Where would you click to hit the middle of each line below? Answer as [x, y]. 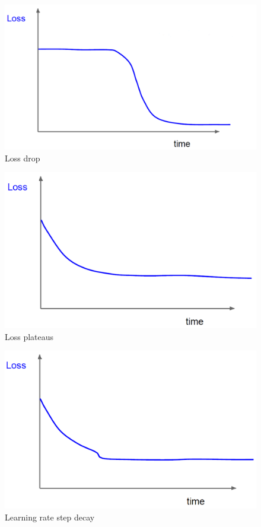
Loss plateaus [29, 336]
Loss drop [23, 158]
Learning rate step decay [50, 517]
